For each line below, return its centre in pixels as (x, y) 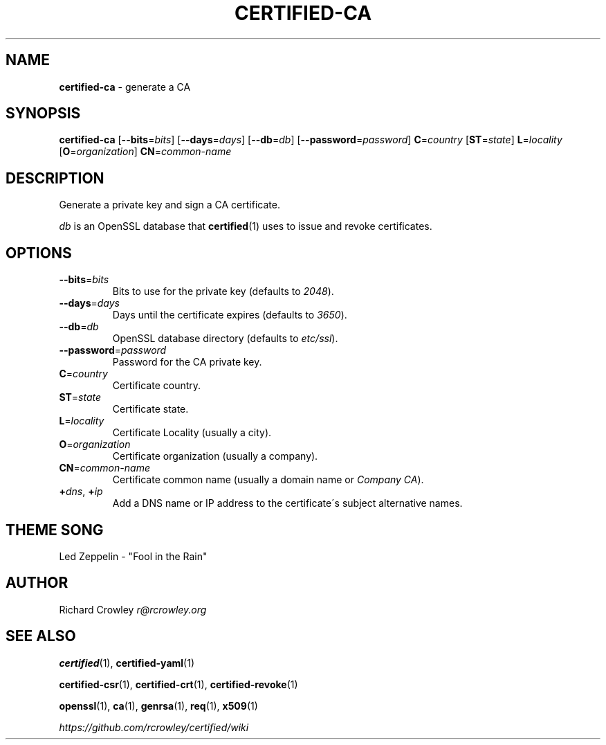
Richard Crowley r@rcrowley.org (133, 609)
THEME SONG (55, 530)
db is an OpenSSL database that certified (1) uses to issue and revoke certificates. (246, 226)
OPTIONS (39, 253)
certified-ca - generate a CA (125, 87)
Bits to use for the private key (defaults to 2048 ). (223, 291)
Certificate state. (150, 409)
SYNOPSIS (43, 114)
